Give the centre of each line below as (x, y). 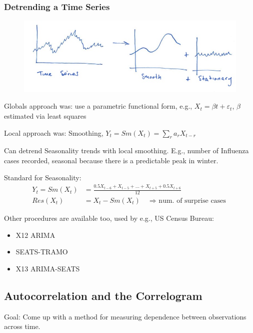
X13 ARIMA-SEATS (48, 268)
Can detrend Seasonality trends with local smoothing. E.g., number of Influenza (126, 150)
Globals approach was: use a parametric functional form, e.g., (98, 106)
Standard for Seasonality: (43, 177)
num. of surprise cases (192, 201)
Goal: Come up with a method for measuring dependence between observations (125, 316)
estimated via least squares (45, 116)
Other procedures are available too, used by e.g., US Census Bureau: (109, 218)
